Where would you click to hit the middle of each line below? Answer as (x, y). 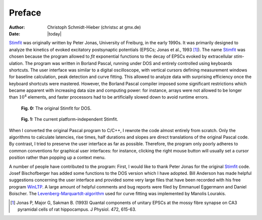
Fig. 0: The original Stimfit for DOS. (56, 108)
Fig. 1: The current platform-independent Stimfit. (70, 119)
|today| (54, 34)
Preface (25, 13)
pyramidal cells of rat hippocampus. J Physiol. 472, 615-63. (77, 209)
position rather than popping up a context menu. (57, 157)
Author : (17, 27)
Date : (15, 34)
